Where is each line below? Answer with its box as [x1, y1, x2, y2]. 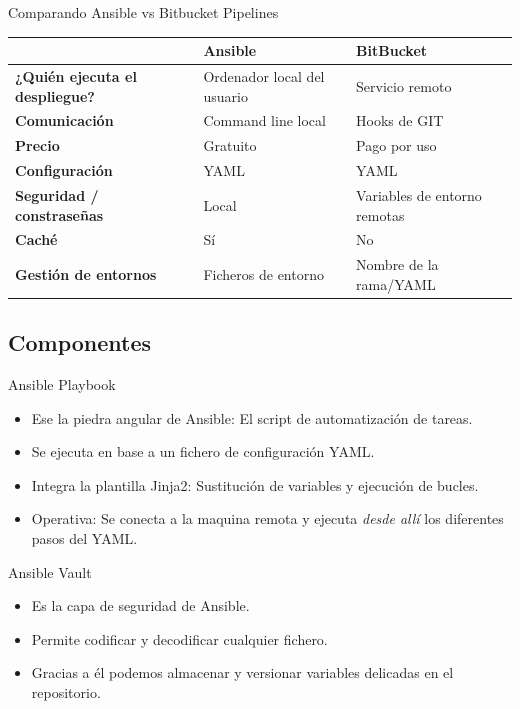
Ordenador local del [203, 65, 325, 86]
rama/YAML [356, 273, 436, 294]
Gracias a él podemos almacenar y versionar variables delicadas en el [31, 662, 454, 683]
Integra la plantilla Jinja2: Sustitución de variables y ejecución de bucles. [31, 474, 479, 495]
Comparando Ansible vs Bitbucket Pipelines [8, 2, 279, 22]
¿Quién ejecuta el [15, 65, 137, 86]
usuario [203, 85, 248, 106]
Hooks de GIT [356, 110, 444, 131]
